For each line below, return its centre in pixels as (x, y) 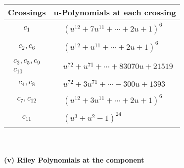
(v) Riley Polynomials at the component (74, 160)
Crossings (27, 12)
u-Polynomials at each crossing (115, 12)
